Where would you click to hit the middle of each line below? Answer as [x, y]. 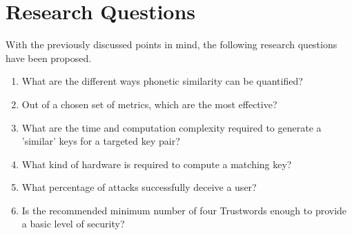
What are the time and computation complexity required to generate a [172, 127]
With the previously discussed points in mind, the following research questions [172, 44]
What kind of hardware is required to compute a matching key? [157, 164]
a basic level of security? [73, 224]
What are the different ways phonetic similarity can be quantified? [162, 81]
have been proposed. [49, 58]
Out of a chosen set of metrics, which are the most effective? [149, 104]
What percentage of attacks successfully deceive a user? [139, 187]
